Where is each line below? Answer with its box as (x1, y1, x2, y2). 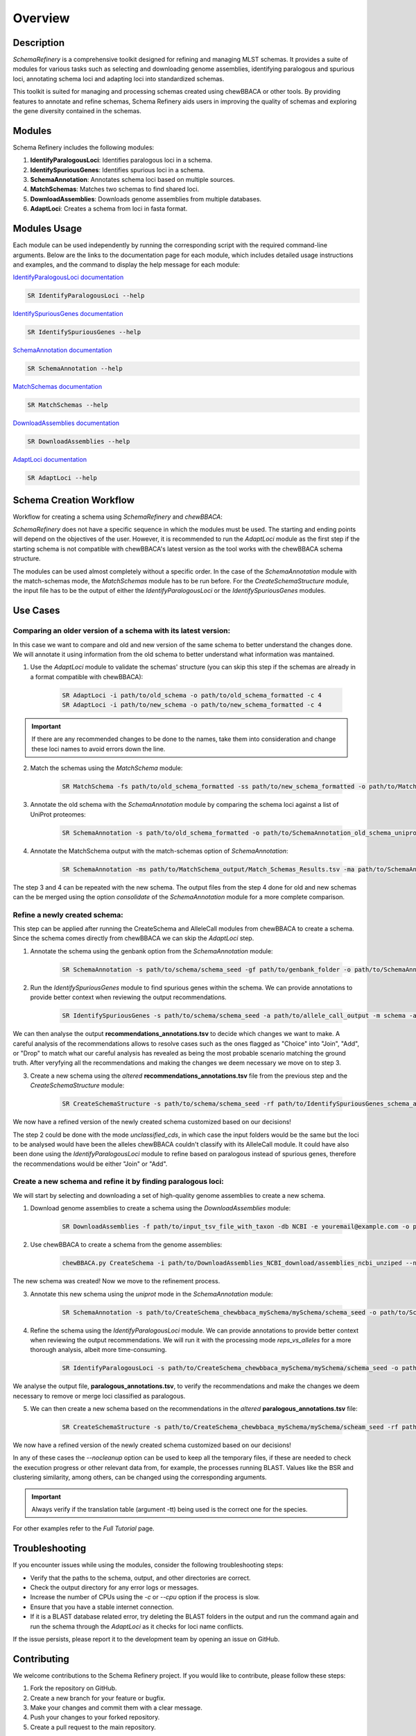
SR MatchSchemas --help (27, 401, 109, 409)
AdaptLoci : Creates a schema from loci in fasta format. (30, 205, 188, 213)
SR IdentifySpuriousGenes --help (27, 328, 141, 336)
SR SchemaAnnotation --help (27, 365, 123, 373)
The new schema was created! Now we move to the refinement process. (12, 1277, 220, 1285)
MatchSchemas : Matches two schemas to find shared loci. (30, 185, 200, 194)
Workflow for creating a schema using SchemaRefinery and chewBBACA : (12, 512, 223, 521)
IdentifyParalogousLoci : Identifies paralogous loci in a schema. (30, 156, 213, 165)
